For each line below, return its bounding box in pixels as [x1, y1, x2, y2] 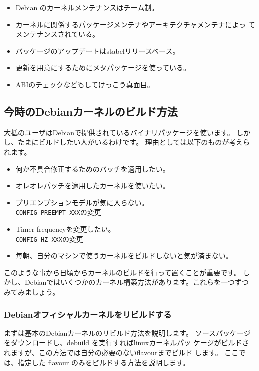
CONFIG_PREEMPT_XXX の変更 [15, 207, 101, 217]
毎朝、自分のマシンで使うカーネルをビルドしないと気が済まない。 [15, 250, 233, 261]
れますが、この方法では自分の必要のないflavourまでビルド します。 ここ [4, 347, 239, 358]
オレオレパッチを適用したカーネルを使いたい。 [15, 180, 170, 191]
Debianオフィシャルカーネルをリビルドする [4, 308, 172, 320]
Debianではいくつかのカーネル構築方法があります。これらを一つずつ [24, 277, 249, 287]
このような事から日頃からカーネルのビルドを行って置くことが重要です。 [4, 267, 241, 277]
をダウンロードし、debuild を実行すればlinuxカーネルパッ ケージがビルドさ [4, 337, 249, 348]
